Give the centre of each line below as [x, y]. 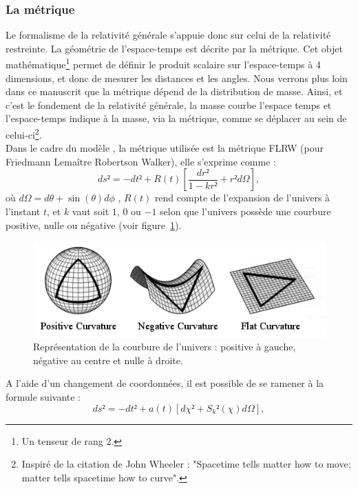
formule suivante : [43, 396]
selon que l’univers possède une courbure [245, 211]
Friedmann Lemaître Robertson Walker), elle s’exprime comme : [141, 161]
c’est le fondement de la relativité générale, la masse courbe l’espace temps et [169, 104]
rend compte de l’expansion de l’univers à [242, 198]
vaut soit [91, 211]
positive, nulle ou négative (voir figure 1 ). [94, 224]
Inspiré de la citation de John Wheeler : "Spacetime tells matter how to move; [186, 464]
